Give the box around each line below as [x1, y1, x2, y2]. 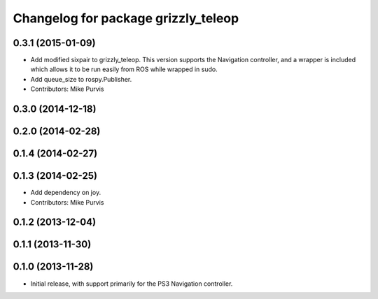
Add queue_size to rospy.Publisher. [30, 75, 132, 83]
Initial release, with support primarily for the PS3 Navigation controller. [30, 279, 233, 288]
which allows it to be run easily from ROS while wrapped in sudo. [30, 65, 218, 73]
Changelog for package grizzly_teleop [13, 10, 239, 26]
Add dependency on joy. [30, 189, 101, 197]
